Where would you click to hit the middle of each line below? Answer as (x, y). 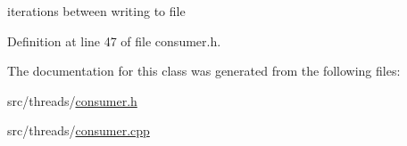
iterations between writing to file (96, 11)
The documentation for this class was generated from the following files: (204, 71)
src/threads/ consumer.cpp (79, 130)
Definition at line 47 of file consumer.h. (114, 41)
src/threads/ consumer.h (72, 100)
